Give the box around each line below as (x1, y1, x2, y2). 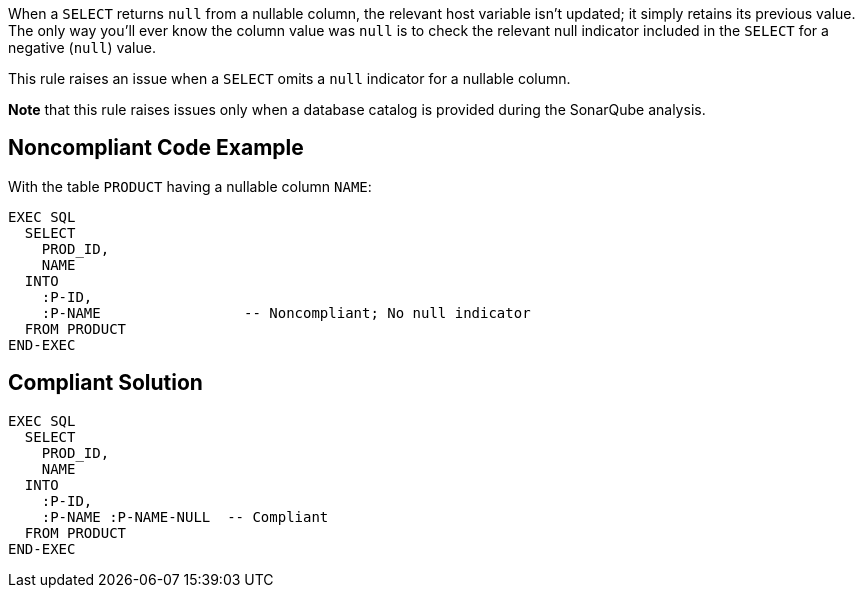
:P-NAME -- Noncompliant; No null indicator (41, 304, 531, 321)
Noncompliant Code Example (8, 135, 304, 161)
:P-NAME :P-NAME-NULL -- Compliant (41, 508, 329, 525)
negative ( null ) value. (8, 39, 156, 56)
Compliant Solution (8, 370, 203, 396)
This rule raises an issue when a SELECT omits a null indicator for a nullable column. (8, 70, 571, 87)
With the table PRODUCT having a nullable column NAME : (8, 177, 372, 195)
